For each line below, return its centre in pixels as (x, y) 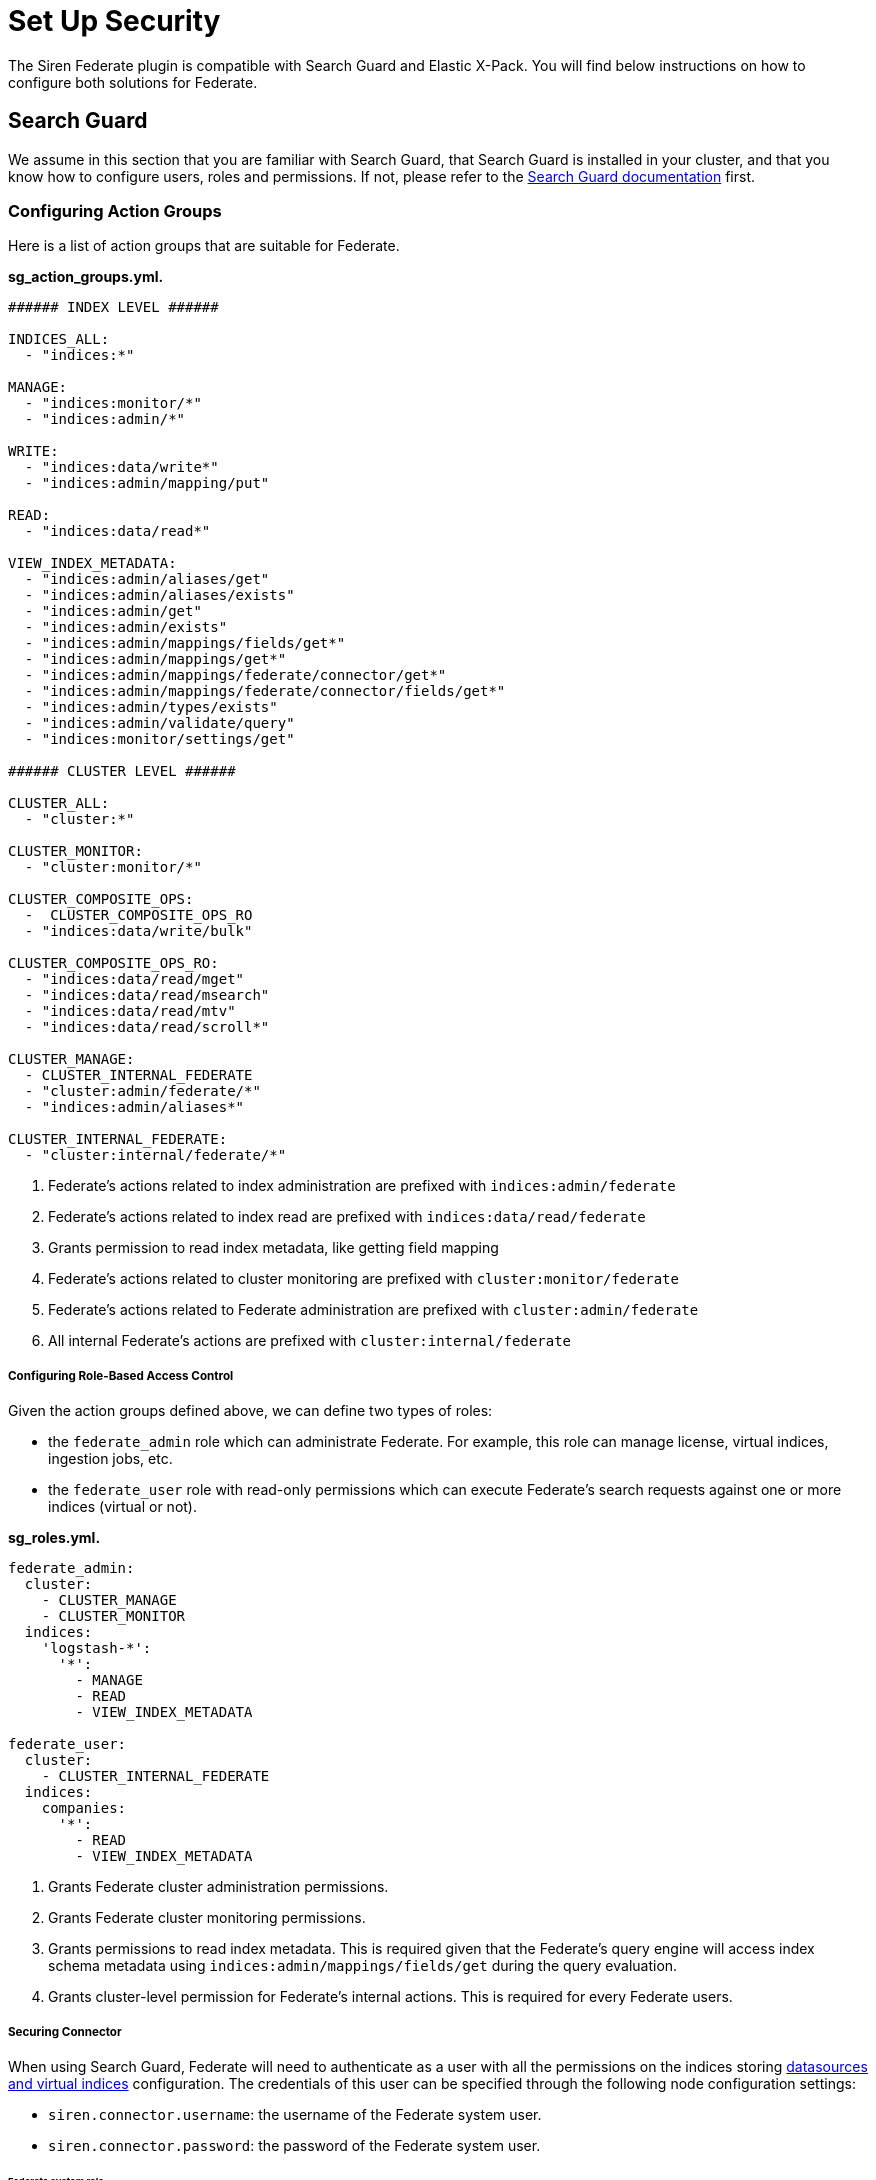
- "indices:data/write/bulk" (138, 931)
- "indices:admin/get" (113, 611)
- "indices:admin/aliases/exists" (159, 595)
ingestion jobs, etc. (110, 1459)
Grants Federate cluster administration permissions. (218, 1887)
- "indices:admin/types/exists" (151, 707)
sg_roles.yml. (54, 1538)
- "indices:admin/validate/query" (159, 723)
